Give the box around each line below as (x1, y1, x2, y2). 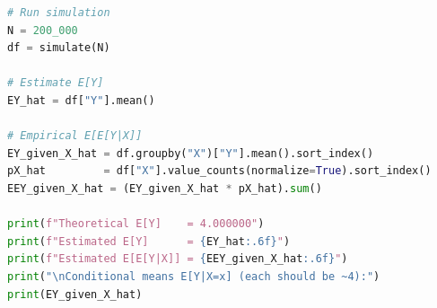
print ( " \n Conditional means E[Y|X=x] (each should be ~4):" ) (7, 269, 380, 283)
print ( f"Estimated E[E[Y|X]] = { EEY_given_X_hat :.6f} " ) (7, 252, 348, 266)
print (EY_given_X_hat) (7, 287, 143, 301)
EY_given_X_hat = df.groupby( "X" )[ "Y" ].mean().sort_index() (7, 146, 374, 160)
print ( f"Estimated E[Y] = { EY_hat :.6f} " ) (7, 234, 291, 248)
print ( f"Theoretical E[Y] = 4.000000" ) (7, 217, 265, 231)
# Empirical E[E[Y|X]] (7, 129, 143, 143)
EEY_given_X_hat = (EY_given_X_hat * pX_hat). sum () (7, 181, 322, 195)
